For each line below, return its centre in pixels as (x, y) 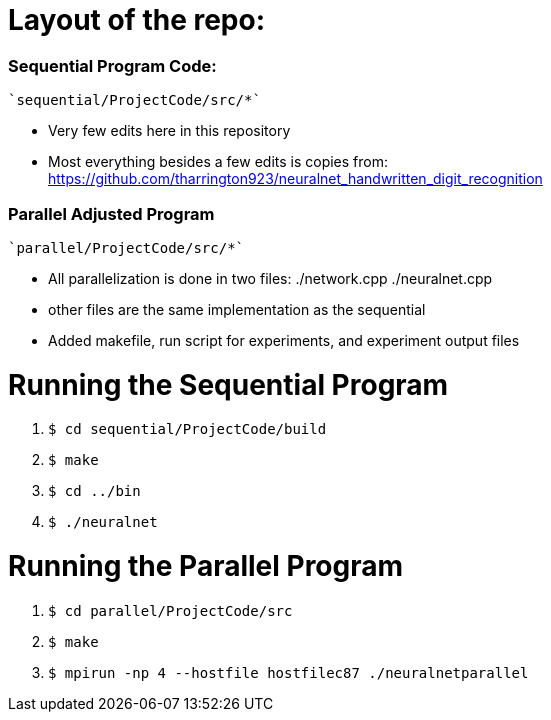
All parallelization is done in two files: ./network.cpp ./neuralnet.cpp (270, 278)
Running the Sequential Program (228, 384)
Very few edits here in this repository (169, 131)
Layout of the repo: (137, 20)
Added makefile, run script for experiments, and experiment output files (284, 340)
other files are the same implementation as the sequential (237, 309)
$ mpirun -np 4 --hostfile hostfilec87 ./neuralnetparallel (288, 672)
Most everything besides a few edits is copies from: (218, 162)
